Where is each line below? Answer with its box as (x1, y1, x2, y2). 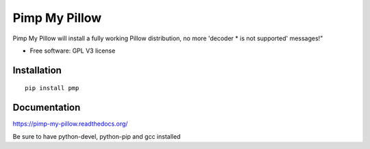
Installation (12, 64, 62, 76)
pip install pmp (25, 84, 79, 92)
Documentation (12, 102, 81, 113)
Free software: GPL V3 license (29, 46, 116, 55)
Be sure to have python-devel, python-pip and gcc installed (12, 132, 181, 140)
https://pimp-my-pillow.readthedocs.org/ (12, 120, 128, 128)
